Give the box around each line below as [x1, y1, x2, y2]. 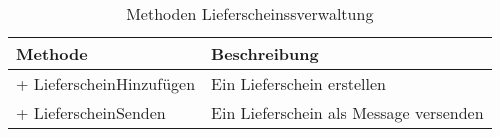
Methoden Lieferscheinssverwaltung [126, 2, 374, 25]
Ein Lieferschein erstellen [211, 72, 386, 95]
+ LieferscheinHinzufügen [16, 72, 196, 95]
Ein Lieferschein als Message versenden [211, 101, 484, 124]
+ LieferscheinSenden [16, 101, 166, 124]
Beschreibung [211, 42, 319, 65]
